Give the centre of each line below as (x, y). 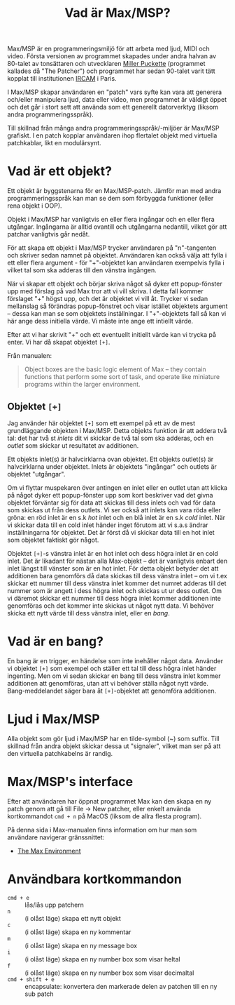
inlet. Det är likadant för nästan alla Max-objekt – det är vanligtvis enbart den (117, 561)
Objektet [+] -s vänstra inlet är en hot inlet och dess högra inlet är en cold (113, 553)
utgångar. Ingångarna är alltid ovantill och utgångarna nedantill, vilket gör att (117, 227)
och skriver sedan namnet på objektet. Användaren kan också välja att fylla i (117, 255)
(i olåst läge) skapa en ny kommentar (78, 932)
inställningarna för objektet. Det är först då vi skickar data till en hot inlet (111, 532)
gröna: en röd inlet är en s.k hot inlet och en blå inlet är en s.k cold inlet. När (116, 517)
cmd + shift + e (31, 979)
